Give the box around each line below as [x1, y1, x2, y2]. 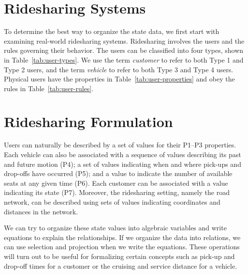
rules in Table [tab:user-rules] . [4, 83, 94, 93]
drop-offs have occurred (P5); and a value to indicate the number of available [4, 168, 233, 178]
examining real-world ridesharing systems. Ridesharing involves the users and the [4, 35, 245, 46]
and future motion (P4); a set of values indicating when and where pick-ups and [4, 159, 241, 169]
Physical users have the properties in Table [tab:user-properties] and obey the [4, 74, 235, 84]
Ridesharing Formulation [4, 112, 173, 131]
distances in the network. [4, 206, 78, 216]
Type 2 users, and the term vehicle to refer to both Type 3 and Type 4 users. [4, 64, 233, 74]
